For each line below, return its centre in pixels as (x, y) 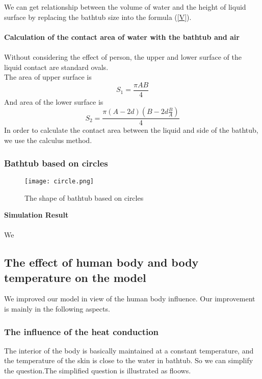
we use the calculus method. (48, 140)
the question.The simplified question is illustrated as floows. (98, 371)
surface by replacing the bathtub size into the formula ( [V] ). (98, 17)
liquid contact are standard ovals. (56, 67)
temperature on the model (75, 277)
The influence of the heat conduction (82, 331)
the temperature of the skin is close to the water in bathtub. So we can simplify (129, 360)
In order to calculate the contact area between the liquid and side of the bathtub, (131, 130)
